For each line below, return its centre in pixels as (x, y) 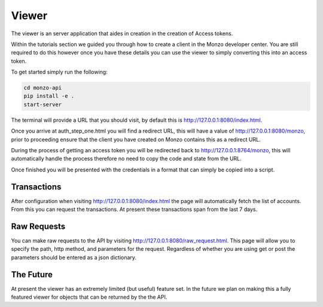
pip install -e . (49, 96)
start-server (43, 104)
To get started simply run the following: (59, 72)
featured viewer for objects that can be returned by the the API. (89, 297)
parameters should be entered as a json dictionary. (74, 257)
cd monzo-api (43, 88)
